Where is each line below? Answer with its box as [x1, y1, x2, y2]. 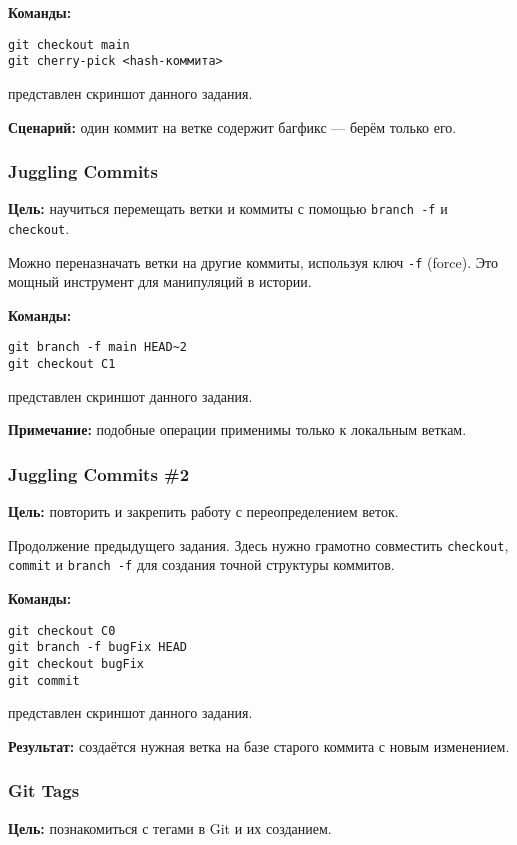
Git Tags [8, 778, 80, 803]
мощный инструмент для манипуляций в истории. [8, 271, 312, 292]
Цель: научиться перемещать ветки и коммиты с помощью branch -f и [8, 198, 448, 219]
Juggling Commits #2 [8, 461, 190, 486]
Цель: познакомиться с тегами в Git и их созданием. [8, 817, 332, 838]
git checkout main [8, 37, 130, 52]
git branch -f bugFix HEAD [8, 640, 187, 655]
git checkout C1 [8, 357, 116, 372]
